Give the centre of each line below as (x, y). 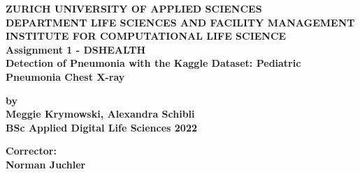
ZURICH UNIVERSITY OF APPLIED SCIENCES (134, 8)
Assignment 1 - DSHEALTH (76, 49)
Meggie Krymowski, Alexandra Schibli (100, 114)
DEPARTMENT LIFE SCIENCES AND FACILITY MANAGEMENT (180, 22)
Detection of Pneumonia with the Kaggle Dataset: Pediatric (153, 63)
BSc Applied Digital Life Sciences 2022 (101, 127)
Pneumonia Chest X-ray (65, 76)
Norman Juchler (46, 164)
